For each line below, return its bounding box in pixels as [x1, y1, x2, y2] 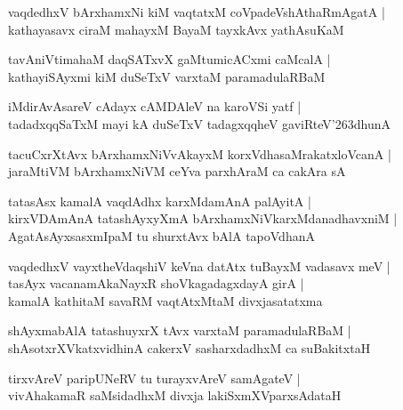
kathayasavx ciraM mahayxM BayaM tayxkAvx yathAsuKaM [8, 20, 344, 38]
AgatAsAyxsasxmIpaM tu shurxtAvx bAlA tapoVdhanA [8, 226, 315, 245]
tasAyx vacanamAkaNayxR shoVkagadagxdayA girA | [8, 274, 304, 293]
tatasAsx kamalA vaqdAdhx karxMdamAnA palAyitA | [8, 191, 311, 210]
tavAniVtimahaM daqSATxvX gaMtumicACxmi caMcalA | [8, 50, 331, 68]
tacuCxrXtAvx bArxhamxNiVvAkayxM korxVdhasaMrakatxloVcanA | [8, 144, 391, 163]
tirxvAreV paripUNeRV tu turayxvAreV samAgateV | [8, 368, 301, 387]
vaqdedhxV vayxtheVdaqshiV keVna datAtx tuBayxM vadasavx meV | [8, 256, 391, 275]
